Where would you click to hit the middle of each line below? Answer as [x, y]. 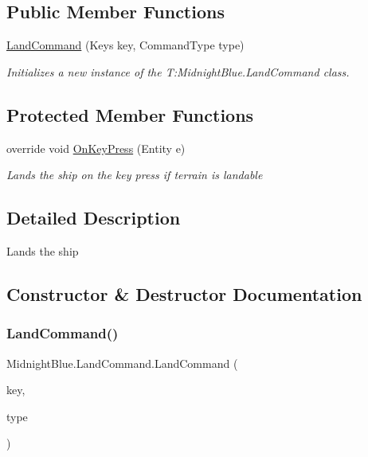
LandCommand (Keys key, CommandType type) [125, 45]
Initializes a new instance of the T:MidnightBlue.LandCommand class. [178, 71]
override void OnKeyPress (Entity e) [96, 148]
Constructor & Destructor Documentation [184, 293]
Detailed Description [94, 218]
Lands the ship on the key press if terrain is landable [135, 175]
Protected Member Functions [130, 114]
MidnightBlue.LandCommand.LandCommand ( [122, 363]
